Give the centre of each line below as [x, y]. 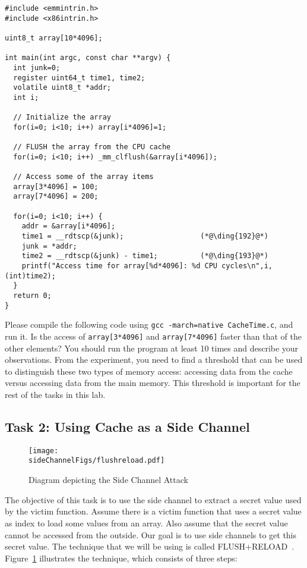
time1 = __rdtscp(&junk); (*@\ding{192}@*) [145, 236]
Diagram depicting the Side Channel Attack [108, 480]
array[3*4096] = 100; [56, 186]
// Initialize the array [62, 117]
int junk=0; [37, 68]
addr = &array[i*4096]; [69, 226]
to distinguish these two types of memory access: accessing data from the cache [149, 371]
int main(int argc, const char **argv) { [88, 58]
